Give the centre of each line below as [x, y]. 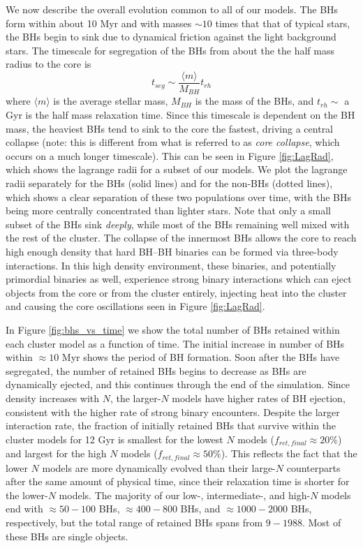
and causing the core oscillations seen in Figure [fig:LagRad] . [135, 306]
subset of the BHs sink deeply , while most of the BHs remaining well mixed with [178, 224]
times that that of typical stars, [283, 23]
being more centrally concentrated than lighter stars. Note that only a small [168, 210]
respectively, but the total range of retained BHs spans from [134, 523]
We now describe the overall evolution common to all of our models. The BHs [172, 9]
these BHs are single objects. [67, 536]
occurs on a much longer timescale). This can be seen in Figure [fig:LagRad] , [170, 155]
